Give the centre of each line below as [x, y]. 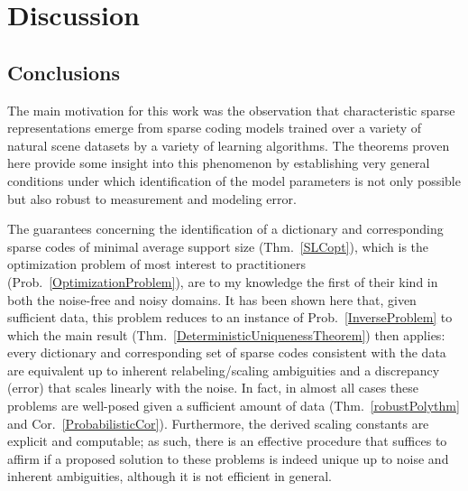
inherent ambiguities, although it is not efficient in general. [170, 476]
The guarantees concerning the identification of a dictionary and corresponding [225, 229]
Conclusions [64, 72]
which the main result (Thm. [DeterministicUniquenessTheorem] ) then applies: [226, 334]
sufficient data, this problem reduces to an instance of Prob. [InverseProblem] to [230, 317]
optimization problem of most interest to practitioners [156, 264]
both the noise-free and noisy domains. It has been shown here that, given [212, 299]
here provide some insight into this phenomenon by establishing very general [219, 163]
